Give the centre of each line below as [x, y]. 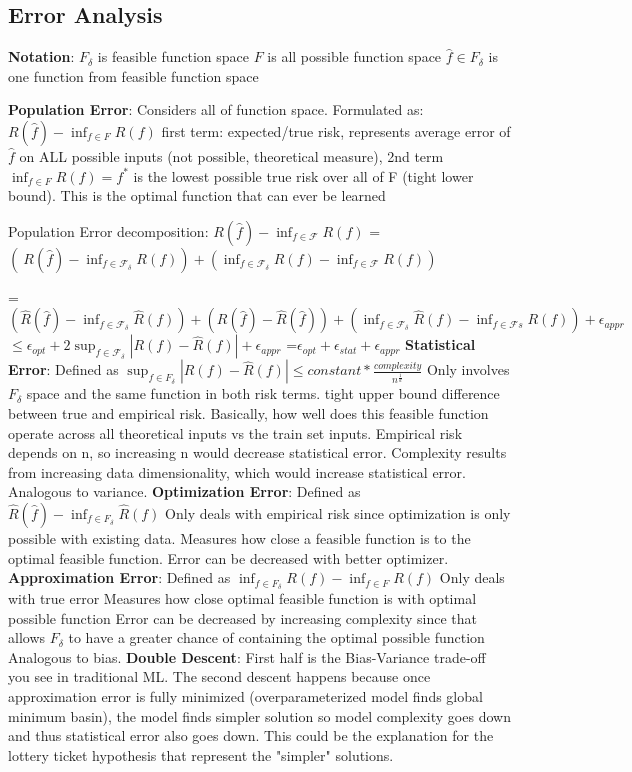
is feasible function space [173, 56]
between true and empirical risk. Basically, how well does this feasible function [248, 412]
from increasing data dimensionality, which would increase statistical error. [237, 471]
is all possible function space [354, 56]
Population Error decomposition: [108, 230]
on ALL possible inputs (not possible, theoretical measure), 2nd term [231, 155]
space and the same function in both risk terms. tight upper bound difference [263, 393]
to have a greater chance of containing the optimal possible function [276, 637]
